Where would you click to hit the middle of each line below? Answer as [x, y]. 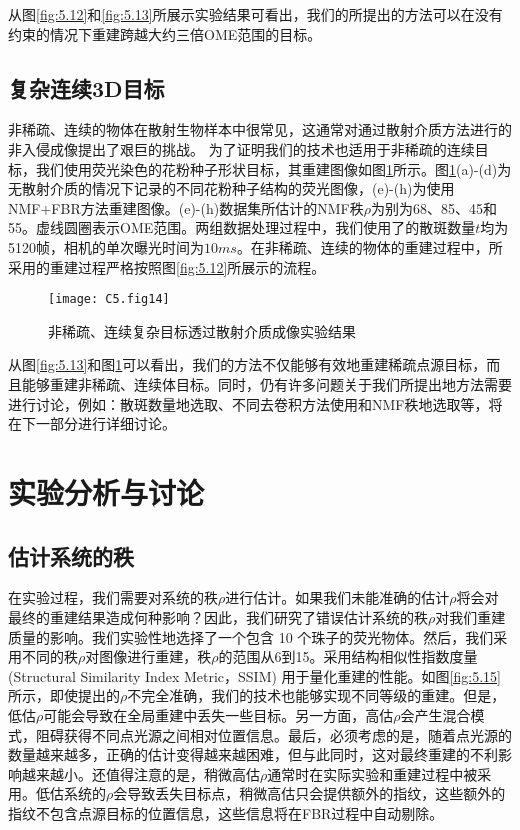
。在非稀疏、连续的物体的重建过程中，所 [369, 246]
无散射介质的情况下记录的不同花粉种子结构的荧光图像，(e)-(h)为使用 [231, 188]
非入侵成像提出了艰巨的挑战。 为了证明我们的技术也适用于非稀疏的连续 [241, 148]
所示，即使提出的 [64, 695]
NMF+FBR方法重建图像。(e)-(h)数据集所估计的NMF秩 [186, 207]
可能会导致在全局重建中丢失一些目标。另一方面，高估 [218, 714]
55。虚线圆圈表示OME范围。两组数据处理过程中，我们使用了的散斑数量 [242, 227]
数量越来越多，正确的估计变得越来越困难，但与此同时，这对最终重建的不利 [253, 754]
